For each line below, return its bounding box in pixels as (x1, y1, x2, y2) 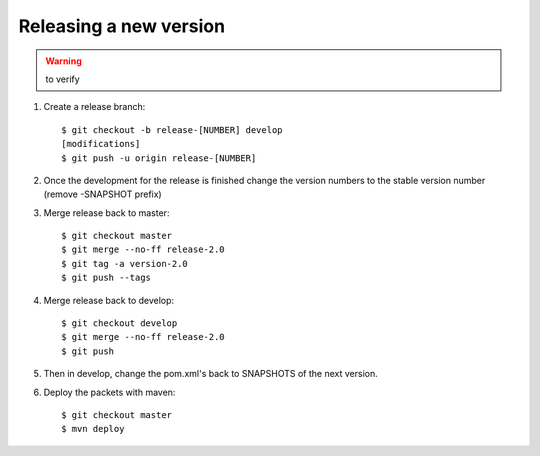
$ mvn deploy (61, 423, 125, 435)
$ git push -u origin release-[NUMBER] (61, 152, 257, 164)
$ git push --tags (61, 272, 152, 284)
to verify (45, 73, 80, 85)
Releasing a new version (18, 15, 225, 37)
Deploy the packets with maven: (43, 386, 176, 398)
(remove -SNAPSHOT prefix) (43, 188, 162, 200)
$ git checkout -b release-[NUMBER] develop (61, 124, 284, 135)
